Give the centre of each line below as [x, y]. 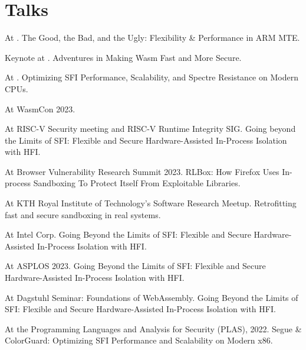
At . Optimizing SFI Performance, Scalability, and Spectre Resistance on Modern [152, 77]
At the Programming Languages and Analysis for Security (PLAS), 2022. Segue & [153, 328]
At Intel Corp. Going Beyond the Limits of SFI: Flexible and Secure [128, 234]
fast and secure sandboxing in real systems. [83, 214]
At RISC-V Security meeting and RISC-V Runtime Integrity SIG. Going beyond [150, 129]
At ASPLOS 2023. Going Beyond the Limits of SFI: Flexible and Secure [135, 266]
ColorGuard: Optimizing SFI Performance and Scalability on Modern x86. [139, 340]
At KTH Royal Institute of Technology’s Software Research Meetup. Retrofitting [151, 203]
